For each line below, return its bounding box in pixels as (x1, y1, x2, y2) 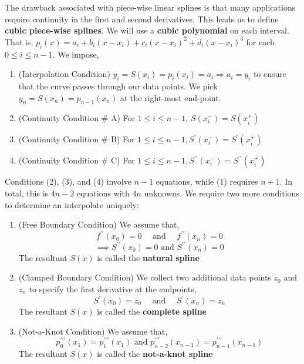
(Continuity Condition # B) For (18, 133, 135, 145)
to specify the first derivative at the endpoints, (29, 282, 197, 295)
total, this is (5, 186, 49, 199)
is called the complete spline (97, 305, 207, 318)
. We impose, (52, 48, 99, 60)
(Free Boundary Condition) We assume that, (18, 218, 180, 231)
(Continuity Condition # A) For (18, 112, 136, 124)
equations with (76, 186, 130, 199)
